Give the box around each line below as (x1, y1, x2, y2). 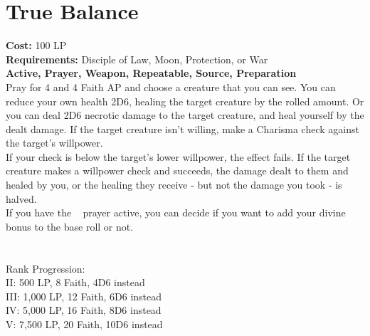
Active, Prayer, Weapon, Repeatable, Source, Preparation (6, 65, 297, 80)
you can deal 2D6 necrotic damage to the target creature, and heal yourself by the (6, 107, 364, 122)
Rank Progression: (6, 261, 85, 275)
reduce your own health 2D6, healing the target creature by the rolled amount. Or (6, 93, 364, 108)
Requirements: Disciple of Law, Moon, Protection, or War (6, 51, 268, 66)
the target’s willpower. (6, 135, 103, 150)
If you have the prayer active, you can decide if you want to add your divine (6, 205, 346, 220)
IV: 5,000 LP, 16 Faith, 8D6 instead (6, 303, 162, 317)
